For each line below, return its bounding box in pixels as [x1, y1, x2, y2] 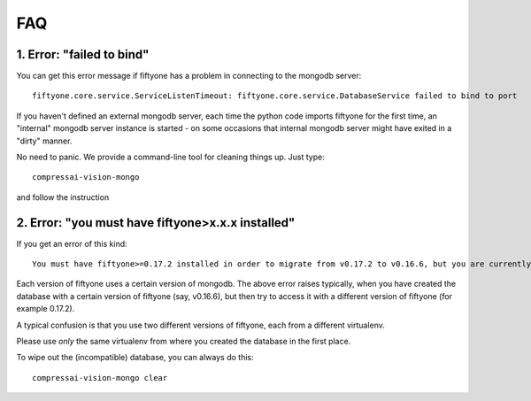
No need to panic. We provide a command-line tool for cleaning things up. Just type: [16, 151, 325, 163]
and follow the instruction [16, 191, 110, 203]
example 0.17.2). [16, 304, 75, 314]
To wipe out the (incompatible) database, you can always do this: [16, 352, 254, 363]
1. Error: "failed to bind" [16, 47, 150, 62]
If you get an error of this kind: [16, 238, 127, 249]
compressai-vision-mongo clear [32, 373, 168, 382]
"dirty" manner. [16, 135, 73, 146]
